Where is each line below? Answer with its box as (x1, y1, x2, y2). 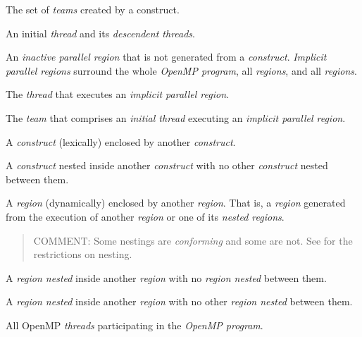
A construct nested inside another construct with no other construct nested (6, 158, 328, 173)
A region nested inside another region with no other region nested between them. (6, 294, 353, 309)
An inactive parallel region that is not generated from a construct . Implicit (6, 49, 327, 64)
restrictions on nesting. (33, 247, 132, 262)
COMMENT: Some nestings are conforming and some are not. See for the (33, 233, 353, 247)
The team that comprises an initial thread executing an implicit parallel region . (6, 110, 346, 125)
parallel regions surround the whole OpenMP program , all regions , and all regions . (6, 63, 357, 78)
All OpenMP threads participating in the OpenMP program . (6, 317, 263, 332)
